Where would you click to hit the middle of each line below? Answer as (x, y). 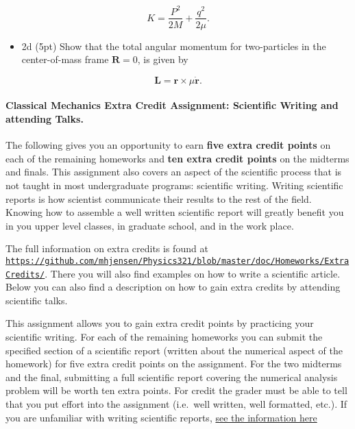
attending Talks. (45, 118)
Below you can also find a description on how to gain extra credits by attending (173, 287)
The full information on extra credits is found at (107, 248)
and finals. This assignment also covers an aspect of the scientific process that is (174, 172)
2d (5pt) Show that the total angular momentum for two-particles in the (174, 46)
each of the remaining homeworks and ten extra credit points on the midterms (177, 158)
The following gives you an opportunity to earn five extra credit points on (168, 145)
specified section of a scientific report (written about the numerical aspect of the (174, 350)
